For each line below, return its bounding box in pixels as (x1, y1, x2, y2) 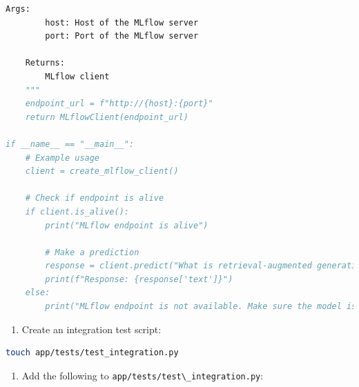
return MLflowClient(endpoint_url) (25, 112, 188, 122)
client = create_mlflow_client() (25, 166, 179, 177)
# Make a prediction (45, 247, 139, 257)
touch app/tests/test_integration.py (6, 348, 179, 358)
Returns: (25, 58, 65, 68)
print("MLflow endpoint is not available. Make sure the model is (45, 301, 357, 312)
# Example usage (25, 152, 100, 163)
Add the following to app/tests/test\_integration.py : (21, 368, 264, 382)
